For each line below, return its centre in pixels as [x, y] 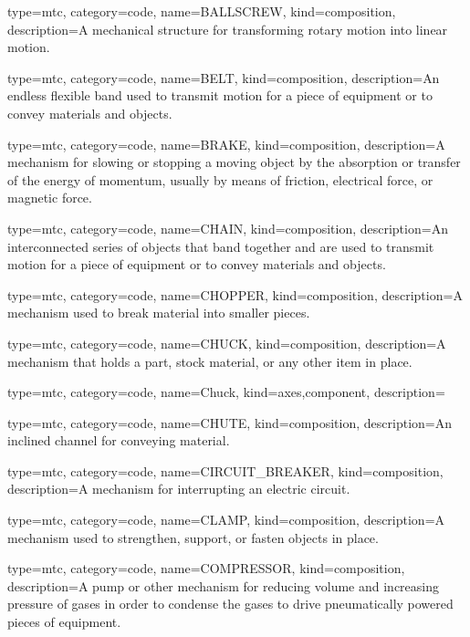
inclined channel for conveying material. [119, 440]
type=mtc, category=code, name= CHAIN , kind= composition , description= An [228, 228]
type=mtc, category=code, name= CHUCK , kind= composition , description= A [227, 343]
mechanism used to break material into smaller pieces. [159, 313]
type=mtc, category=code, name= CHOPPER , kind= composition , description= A [235, 294]
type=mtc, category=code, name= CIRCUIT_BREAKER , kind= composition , [225, 470]
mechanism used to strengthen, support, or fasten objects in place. [193, 537]
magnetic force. [50, 198]
